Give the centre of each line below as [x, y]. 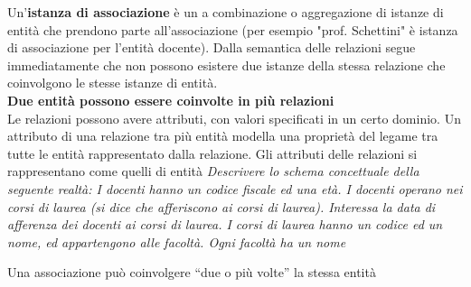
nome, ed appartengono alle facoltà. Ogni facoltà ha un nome [177, 241]
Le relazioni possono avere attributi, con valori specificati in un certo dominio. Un [234, 118]
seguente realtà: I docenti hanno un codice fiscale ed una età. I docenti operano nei [235, 188]
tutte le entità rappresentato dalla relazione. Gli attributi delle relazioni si [212, 153]
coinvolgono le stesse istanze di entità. [113, 83]
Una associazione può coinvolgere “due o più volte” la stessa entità [192, 272]
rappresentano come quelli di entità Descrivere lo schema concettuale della [213, 171]
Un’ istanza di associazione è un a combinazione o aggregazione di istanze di [226, 12]
